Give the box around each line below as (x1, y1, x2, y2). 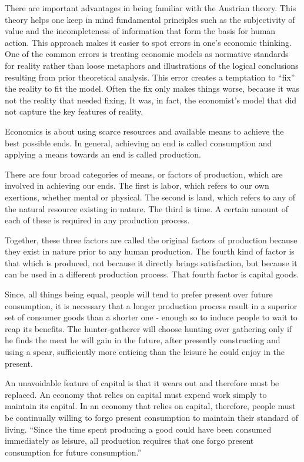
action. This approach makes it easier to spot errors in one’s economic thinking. (5, 36, 292, 48)
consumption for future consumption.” (5, 446, 142, 458)
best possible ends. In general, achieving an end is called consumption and (5, 136, 272, 149)
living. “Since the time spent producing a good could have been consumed (5, 423, 272, 435)
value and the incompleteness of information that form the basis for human (5, 25, 276, 37)
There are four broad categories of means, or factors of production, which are (5, 168, 283, 180)
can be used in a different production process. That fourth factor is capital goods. (5, 268, 299, 280)
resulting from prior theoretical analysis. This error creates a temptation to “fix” (5, 71, 295, 83)
